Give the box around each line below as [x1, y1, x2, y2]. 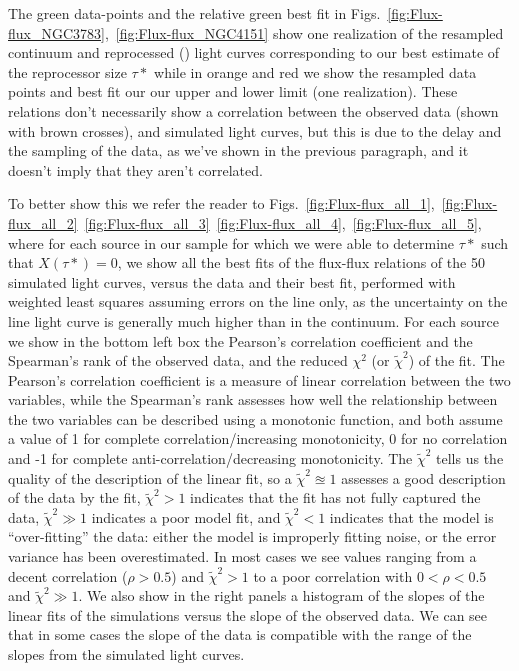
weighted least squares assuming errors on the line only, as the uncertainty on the [8, 291, 508, 312]
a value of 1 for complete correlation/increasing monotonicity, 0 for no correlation [8, 428, 508, 449]
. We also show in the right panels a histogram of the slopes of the [78, 585, 485, 606]
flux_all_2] [8, 212, 78, 233]
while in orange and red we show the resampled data [154, 61, 477, 82]
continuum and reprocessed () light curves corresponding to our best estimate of [8, 42, 500, 63]
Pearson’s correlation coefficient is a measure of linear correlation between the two [8, 369, 511, 390]
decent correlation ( [8, 565, 128, 586]
